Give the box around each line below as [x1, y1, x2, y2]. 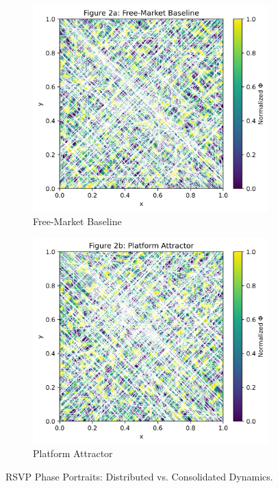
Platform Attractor [33, 446, 113, 461]
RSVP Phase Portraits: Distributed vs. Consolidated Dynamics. [5, 469, 273, 484]
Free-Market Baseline [33, 213, 122, 228]
